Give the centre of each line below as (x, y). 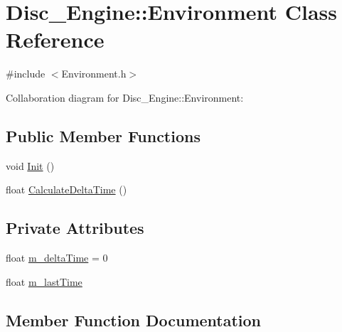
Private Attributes (75, 228)
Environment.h (94, 74)
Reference (55, 39)
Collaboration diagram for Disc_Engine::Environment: (125, 97)
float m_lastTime (44, 281)
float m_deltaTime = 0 (57, 258)
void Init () (30, 165)
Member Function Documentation (134, 320)
